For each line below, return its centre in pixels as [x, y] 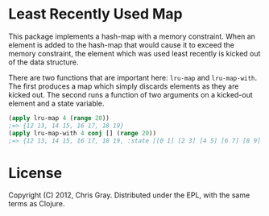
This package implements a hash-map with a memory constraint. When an [132, 36]
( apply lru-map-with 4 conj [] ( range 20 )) [83, 133]
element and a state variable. [56, 103]
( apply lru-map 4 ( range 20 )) [59, 118]
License [35, 173]
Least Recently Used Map [95, 14]
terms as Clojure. [37, 204]
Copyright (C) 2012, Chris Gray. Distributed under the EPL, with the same [129, 195]
